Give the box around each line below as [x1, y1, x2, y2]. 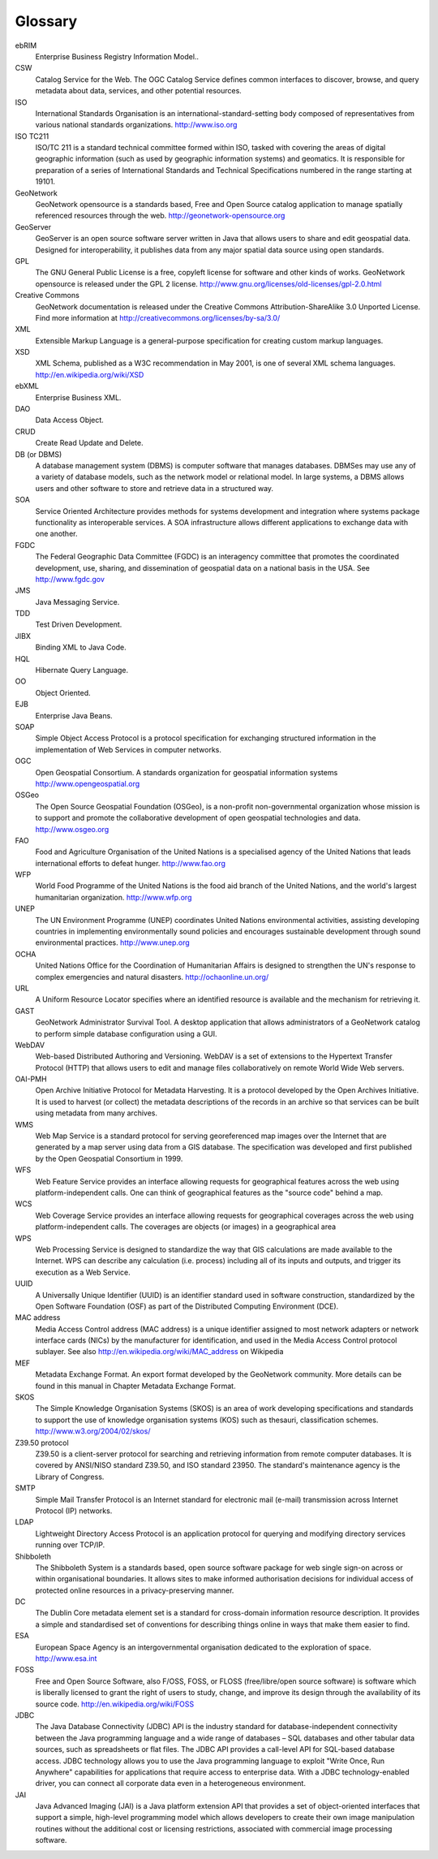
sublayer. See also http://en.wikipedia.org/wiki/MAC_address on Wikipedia [35, 1347, 284, 1357]
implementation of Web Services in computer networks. [35, 744, 222, 754]
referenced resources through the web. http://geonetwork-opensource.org [35, 211, 286, 221]
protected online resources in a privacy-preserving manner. [35, 1585, 234, 1595]
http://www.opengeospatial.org [35, 779, 140, 788]
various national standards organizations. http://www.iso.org [35, 120, 238, 130]
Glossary [15, 12, 78, 30]
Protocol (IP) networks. [35, 1506, 113, 1516]
